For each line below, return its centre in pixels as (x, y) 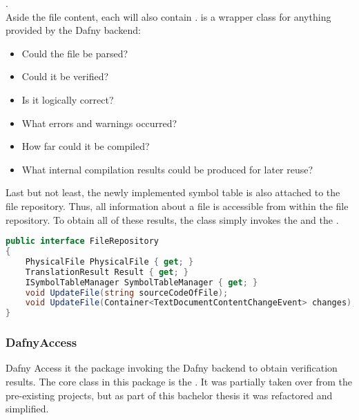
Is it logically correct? (68, 99)
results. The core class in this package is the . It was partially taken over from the (179, 381)
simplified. (27, 409)
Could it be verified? (65, 76)
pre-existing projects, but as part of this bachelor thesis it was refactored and (169, 395)
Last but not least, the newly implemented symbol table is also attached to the (173, 192)
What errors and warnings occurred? (99, 123)
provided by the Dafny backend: (73, 30)
